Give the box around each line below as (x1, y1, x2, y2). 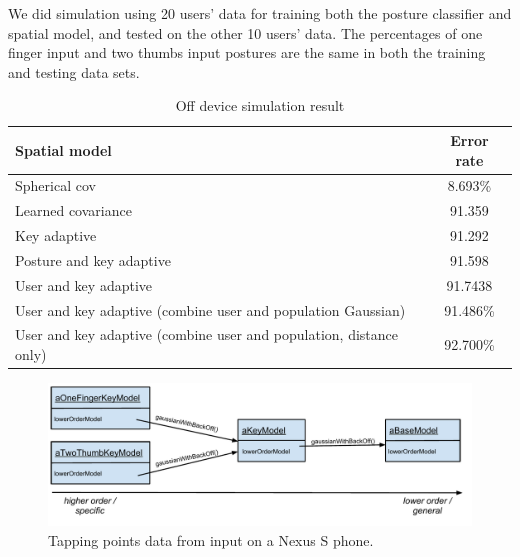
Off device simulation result (175, 95, 345, 116)
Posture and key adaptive (15, 249, 171, 270)
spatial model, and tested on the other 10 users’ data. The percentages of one (8, 22, 483, 43)
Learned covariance (15, 200, 132, 221)
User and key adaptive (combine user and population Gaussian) (15, 299, 406, 320)
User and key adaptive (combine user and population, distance (15, 324, 398, 345)
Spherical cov (15, 175, 96, 196)
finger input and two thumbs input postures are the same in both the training (8, 42, 486, 63)
